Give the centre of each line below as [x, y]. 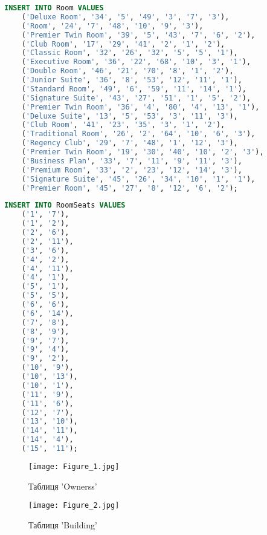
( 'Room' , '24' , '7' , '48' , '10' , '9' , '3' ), [112, 26]
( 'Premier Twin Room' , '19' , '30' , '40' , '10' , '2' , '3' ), [143, 152]
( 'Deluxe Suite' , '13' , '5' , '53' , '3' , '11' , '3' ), [130, 116]
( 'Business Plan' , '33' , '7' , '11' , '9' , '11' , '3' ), [132, 161]
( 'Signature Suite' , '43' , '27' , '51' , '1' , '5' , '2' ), [136, 98]
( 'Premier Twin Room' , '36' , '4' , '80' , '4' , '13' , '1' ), [140, 107]
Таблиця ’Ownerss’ [63, 486]
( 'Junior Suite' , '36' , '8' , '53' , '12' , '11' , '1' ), [132, 80]
